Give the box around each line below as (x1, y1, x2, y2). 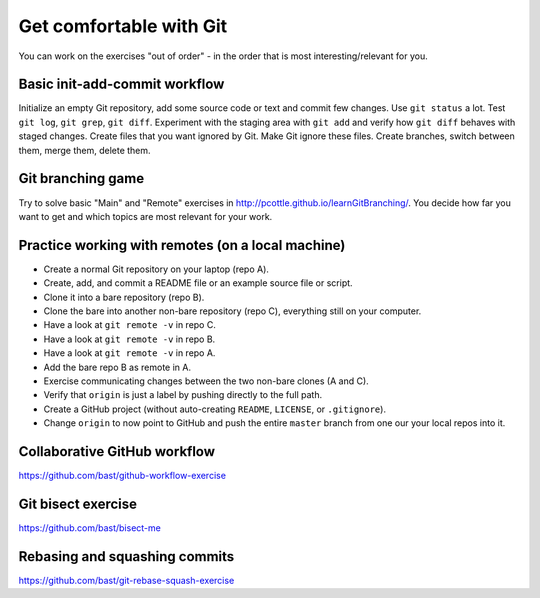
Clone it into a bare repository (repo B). (43, 291, 205, 303)
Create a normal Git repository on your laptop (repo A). (43, 263, 270, 275)
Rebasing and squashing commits (18, 548, 235, 565)
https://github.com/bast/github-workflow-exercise (18, 470, 227, 482)
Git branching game (18, 170, 145, 187)
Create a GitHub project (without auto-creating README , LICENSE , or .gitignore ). (43, 403, 387, 415)
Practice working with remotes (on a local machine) (18, 236, 346, 254)
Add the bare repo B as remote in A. (43, 361, 192, 373)
